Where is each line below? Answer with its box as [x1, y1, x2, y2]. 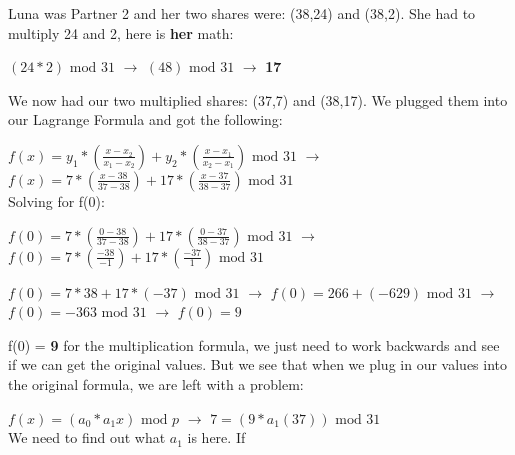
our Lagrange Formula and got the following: [8, 109, 283, 130]
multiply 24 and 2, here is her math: [8, 22, 234, 43]
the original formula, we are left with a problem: [8, 373, 304, 394]
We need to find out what [8, 427, 166, 448]
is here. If [187, 427, 246, 448]
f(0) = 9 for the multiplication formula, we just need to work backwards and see [8, 334, 500, 355]
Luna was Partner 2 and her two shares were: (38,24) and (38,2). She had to [8, 3, 476, 23]
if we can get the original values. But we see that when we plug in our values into [8, 354, 507, 375]
